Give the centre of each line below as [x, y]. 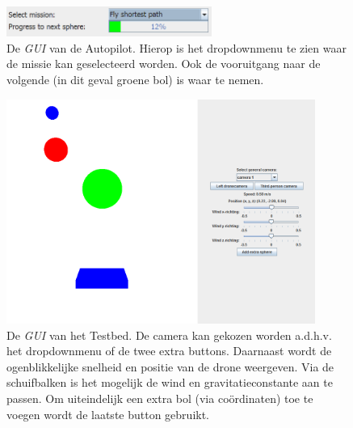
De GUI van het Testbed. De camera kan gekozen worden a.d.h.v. [169, 335]
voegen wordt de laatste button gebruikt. [108, 414]
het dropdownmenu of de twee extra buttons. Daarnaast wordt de [169, 351]
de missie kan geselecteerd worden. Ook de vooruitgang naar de [164, 64]
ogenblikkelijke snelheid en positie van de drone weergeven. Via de [170, 366]
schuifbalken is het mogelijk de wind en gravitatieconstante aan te [170, 382]
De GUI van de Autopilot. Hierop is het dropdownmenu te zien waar [176, 47]
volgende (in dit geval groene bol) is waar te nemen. [135, 79]
